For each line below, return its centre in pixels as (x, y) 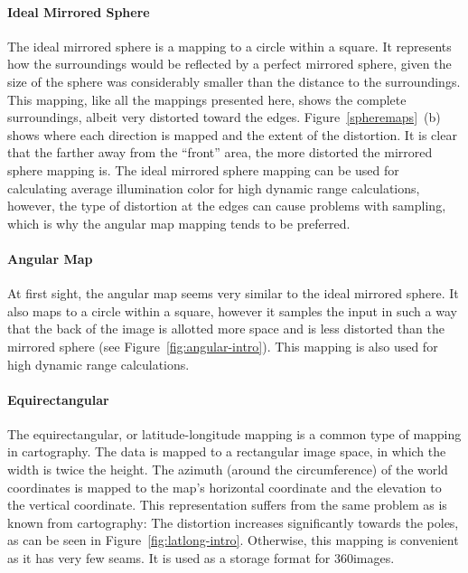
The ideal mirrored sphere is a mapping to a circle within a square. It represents (229, 46)
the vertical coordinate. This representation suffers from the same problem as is (227, 505)
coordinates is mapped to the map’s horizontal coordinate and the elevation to (225, 487)
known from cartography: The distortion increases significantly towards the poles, (233, 522)
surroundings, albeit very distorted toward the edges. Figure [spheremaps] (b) (224, 117)
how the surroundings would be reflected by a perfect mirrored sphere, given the (229, 64)
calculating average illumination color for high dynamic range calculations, (214, 188)
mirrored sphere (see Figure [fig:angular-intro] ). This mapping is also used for (223, 346)
